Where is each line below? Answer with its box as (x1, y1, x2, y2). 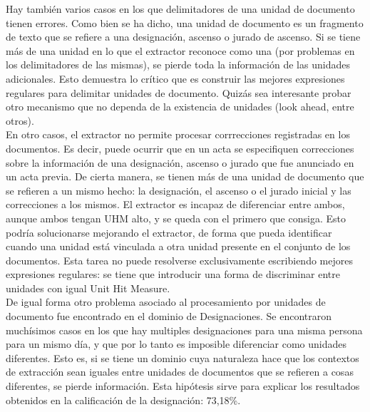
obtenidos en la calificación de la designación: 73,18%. (6, 392, 241, 407)
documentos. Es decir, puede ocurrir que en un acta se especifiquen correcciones (6, 140, 354, 155)
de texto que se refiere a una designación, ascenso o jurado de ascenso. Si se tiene (6, 29, 361, 44)
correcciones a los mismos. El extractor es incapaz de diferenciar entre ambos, (6, 197, 345, 212)
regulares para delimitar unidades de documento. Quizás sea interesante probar (6, 85, 351, 100)
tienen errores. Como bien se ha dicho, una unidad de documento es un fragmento (6, 15, 364, 30)
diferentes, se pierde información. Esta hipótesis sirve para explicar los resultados (6, 378, 360, 393)
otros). (6, 113, 34, 128)
